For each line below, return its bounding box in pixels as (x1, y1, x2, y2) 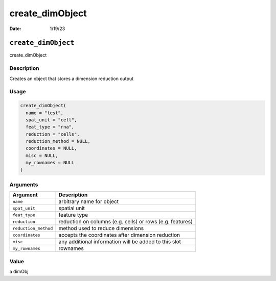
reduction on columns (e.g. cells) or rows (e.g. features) (58, 218, 193, 225)
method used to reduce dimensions (58, 225, 144, 232)
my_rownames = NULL (26, 160, 75, 166)
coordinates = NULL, (26, 145, 77, 151)
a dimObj (9, 268, 29, 275)
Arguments (9, 181, 38, 188)
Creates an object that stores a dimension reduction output (9, 75, 134, 82)
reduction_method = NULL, (26, 138, 90, 144)
